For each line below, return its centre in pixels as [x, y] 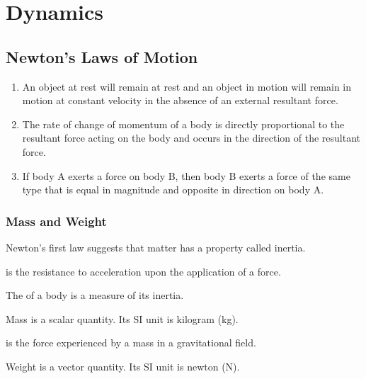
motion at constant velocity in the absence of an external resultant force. [180, 100]
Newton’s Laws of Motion [102, 56]
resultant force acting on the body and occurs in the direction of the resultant [191, 138]
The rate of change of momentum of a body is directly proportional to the [183, 124]
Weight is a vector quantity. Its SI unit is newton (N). [123, 366]
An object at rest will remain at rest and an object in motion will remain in [187, 86]
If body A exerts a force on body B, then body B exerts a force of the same [186, 175]
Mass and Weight [56, 221]
